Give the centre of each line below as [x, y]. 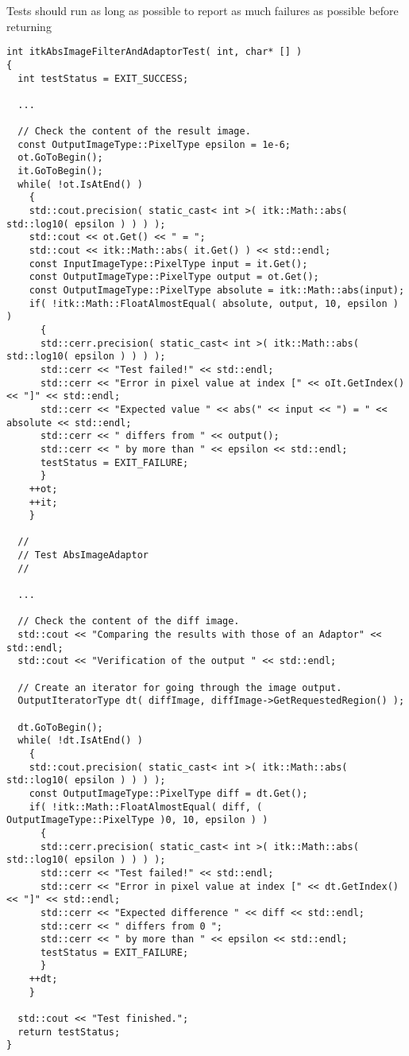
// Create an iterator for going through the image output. [180, 687]
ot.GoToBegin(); [60, 158]
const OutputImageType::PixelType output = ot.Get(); [174, 277]
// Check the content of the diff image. [129, 621]
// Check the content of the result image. [134, 132]
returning [29, 26]
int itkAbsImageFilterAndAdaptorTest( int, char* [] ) [154, 52]
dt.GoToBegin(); [60, 727]
